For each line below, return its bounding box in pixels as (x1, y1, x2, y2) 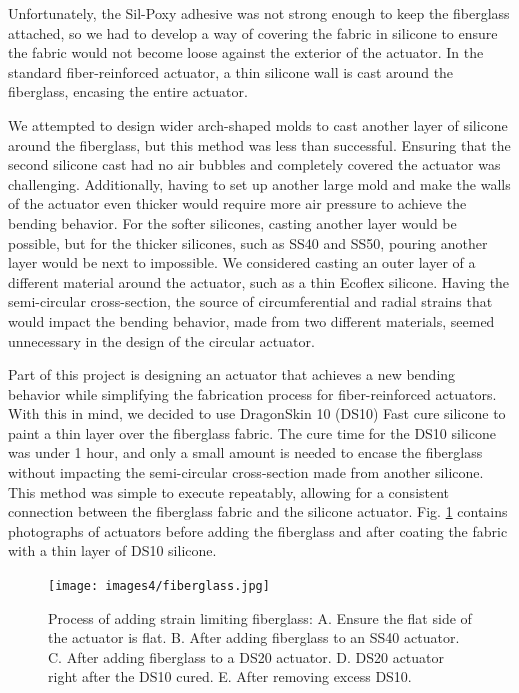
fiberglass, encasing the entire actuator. (8, 81, 248, 102)
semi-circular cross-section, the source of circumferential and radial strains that (8, 291, 493, 312)
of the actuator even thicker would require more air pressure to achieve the (8, 193, 467, 214)
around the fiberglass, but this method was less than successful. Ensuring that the (8, 134, 511, 155)
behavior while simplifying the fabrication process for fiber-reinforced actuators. (8, 383, 497, 404)
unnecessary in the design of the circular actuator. (8, 330, 315, 351)
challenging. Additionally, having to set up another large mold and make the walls (8, 173, 511, 194)
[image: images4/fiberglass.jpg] (48, 579, 270, 594)
